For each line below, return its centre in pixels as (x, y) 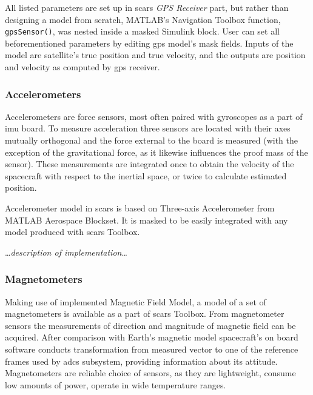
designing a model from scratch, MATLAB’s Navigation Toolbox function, (143, 19)
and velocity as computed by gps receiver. (82, 67)
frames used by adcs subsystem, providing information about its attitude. (141, 361)
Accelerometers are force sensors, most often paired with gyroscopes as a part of (154, 116)
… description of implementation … (66, 252)
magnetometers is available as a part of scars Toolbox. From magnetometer (145, 314)
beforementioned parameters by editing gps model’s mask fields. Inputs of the (149, 43)
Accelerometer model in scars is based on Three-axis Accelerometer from (140, 208)
